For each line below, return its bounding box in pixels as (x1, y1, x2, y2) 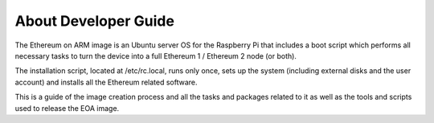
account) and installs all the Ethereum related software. (14, 77, 198, 87)
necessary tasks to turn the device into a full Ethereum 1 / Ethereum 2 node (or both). (14, 51, 297, 60)
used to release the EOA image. (14, 103, 120, 113)
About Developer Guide (14, 12, 174, 30)
